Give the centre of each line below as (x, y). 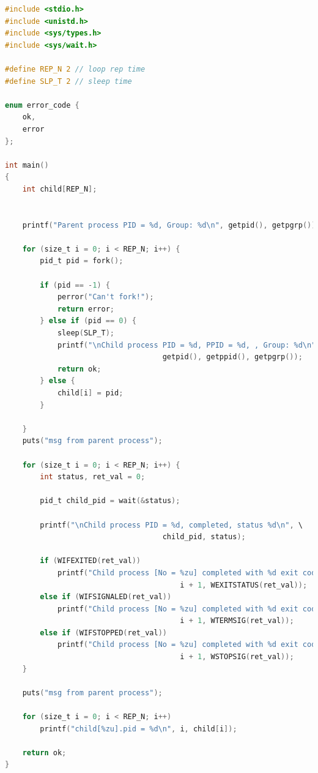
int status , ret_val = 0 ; (93, 477)
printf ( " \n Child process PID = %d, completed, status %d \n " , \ (171, 525)
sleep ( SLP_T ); (86, 333)
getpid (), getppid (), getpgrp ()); (232, 357)
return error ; (86, 309)
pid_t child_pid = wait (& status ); (110, 501)
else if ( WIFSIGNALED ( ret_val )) (106, 597)
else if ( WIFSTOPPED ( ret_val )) (103, 633)
